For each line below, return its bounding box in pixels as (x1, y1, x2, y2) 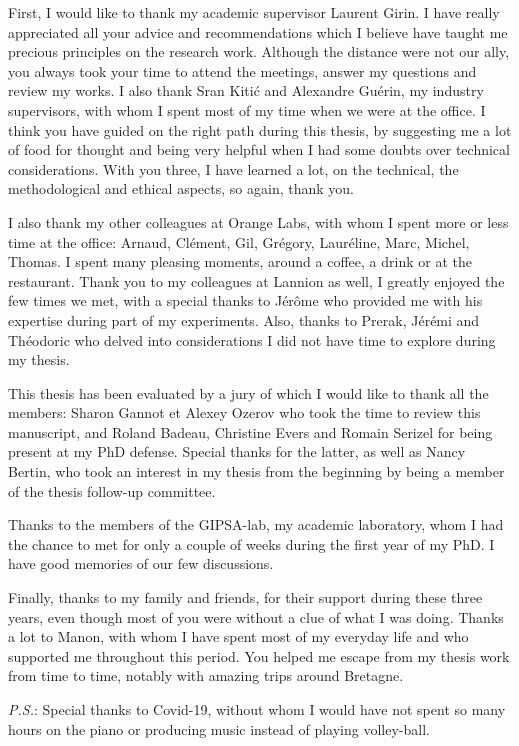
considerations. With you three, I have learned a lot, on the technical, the (8, 158, 459, 179)
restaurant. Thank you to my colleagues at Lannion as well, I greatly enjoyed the (8, 270, 505, 291)
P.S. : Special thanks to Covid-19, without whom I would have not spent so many (8, 699, 506, 719)
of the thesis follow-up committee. (8, 480, 216, 501)
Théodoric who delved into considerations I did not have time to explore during (8, 329, 496, 350)
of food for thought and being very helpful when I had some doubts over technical (8, 139, 510, 160)
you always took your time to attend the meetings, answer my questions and (8, 60, 477, 81)
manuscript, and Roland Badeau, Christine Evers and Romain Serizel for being (8, 421, 493, 442)
